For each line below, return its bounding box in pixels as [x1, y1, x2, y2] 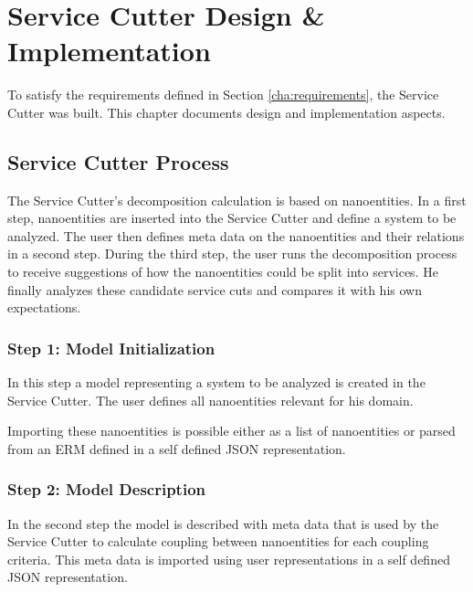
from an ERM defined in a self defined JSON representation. [7, 439, 346, 458]
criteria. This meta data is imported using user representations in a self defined [7, 549, 450, 568]
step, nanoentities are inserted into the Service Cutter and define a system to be [7, 208, 457, 227]
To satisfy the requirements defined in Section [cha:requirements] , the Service [7, 85, 439, 104]
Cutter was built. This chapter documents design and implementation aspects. [7, 102, 446, 122]
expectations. [7, 298, 81, 317]
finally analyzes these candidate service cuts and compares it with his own [7, 280, 422, 299]
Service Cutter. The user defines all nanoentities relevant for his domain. [7, 390, 414, 409]
